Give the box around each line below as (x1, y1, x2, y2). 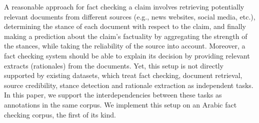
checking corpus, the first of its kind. (4, 109, 116, 119)
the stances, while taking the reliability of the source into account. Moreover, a (4, 40, 245, 51)
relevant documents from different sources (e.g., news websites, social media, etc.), (4, 11, 255, 21)
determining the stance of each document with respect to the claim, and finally (4, 21, 246, 31)
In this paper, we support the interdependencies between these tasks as (4, 89, 222, 100)
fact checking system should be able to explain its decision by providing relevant (4, 50, 250, 60)
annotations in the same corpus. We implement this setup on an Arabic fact (4, 99, 237, 109)
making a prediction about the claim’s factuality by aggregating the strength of (4, 30, 247, 41)
